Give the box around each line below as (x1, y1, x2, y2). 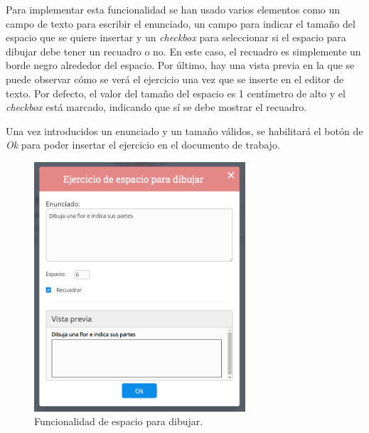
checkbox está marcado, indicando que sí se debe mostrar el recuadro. (6, 100, 307, 114)
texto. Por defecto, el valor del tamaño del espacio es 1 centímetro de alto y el (6, 85, 346, 100)
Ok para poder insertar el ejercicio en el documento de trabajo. (6, 137, 280, 152)
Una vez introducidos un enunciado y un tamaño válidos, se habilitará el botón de (6, 123, 363, 138)
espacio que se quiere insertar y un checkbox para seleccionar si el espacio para (6, 30, 346, 45)
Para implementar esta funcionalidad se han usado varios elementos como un (6, 2, 341, 16)
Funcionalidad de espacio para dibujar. (34, 414, 203, 429)
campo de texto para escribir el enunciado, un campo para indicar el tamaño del (6, 16, 355, 31)
